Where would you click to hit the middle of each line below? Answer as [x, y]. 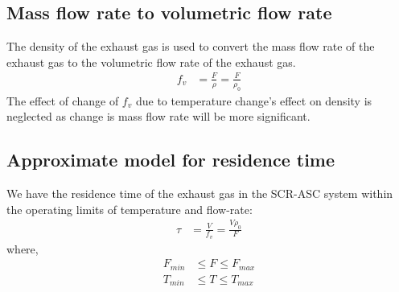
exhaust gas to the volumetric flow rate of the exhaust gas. [151, 62]
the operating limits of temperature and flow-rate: [130, 209]
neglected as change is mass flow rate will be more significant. [158, 116]
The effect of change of [63, 100]
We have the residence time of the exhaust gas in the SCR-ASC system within [200, 193]
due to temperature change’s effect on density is [254, 100]
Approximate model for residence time [171, 160]
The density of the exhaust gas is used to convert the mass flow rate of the [191, 46]
